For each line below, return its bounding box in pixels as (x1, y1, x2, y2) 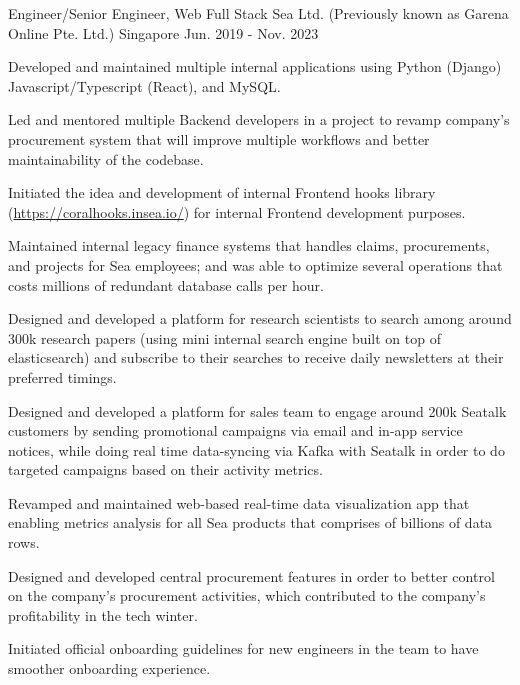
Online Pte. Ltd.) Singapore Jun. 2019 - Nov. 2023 (8, 22, 319, 43)
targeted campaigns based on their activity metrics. (8, 459, 323, 480)
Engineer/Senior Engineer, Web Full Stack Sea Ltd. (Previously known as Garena (8, 3, 509, 23)
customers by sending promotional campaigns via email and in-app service (8, 420, 463, 441)
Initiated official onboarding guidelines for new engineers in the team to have (8, 638, 479, 659)
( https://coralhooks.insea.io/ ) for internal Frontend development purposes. (8, 201, 466, 222)
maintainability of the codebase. (8, 148, 204, 169)
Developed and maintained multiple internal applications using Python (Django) (8, 56, 502, 77)
